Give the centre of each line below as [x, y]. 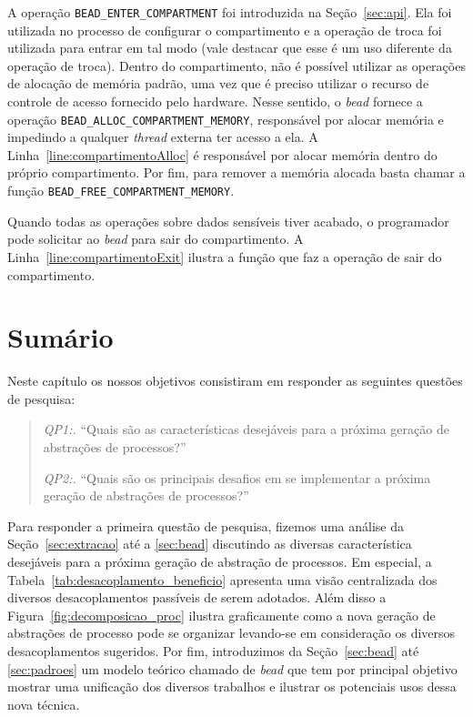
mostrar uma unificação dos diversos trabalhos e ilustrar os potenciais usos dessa [232, 687]
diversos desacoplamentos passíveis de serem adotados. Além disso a [197, 597]
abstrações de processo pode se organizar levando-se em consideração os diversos [231, 633]
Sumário [60, 337]
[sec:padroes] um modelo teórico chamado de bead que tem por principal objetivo [232, 668]
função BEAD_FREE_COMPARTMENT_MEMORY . [121, 191]
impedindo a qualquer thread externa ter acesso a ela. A [163, 137]
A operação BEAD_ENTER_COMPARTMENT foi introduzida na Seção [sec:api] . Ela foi [230, 12]
